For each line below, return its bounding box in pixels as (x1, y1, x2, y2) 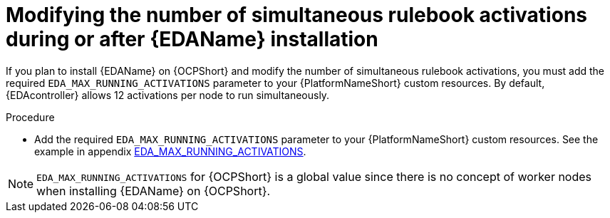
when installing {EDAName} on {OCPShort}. (36, 183, 271, 198)
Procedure (6, 110, 55, 123)
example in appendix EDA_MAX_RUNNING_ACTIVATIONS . (34, 145, 306, 157)
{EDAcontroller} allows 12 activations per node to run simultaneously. (6, 88, 330, 101)
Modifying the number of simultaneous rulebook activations (6, 3, 587, 27)
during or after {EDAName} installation (6, 27, 378, 51)
